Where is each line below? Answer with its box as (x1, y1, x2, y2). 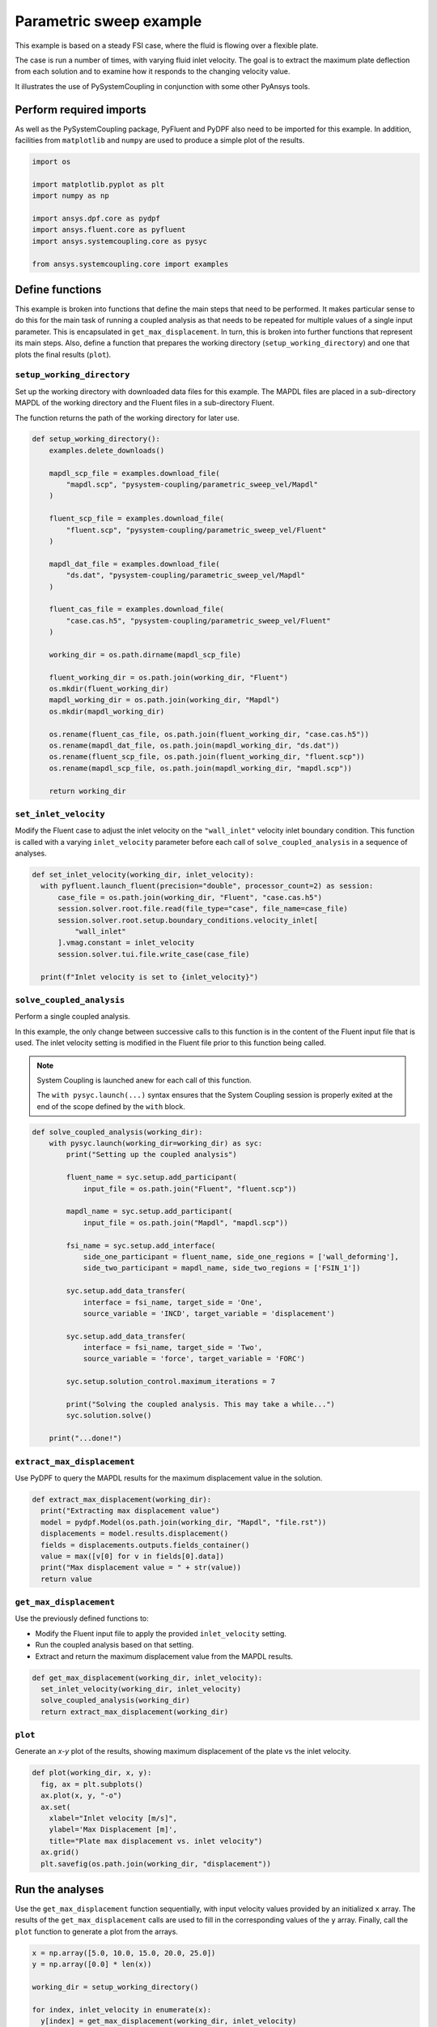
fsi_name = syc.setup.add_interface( (66, 1241, 216, 1250)
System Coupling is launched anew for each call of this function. (36, 1075, 252, 1085)
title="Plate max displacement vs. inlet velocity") (49, 1836, 263, 1845)
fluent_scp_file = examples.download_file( (49, 514, 224, 523)
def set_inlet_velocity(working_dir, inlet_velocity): (32, 870, 254, 880)
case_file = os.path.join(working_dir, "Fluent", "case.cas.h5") (57, 893, 323, 902)
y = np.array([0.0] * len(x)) (32, 1960, 152, 1969)
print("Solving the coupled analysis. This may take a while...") (66, 1399, 336, 1409)
